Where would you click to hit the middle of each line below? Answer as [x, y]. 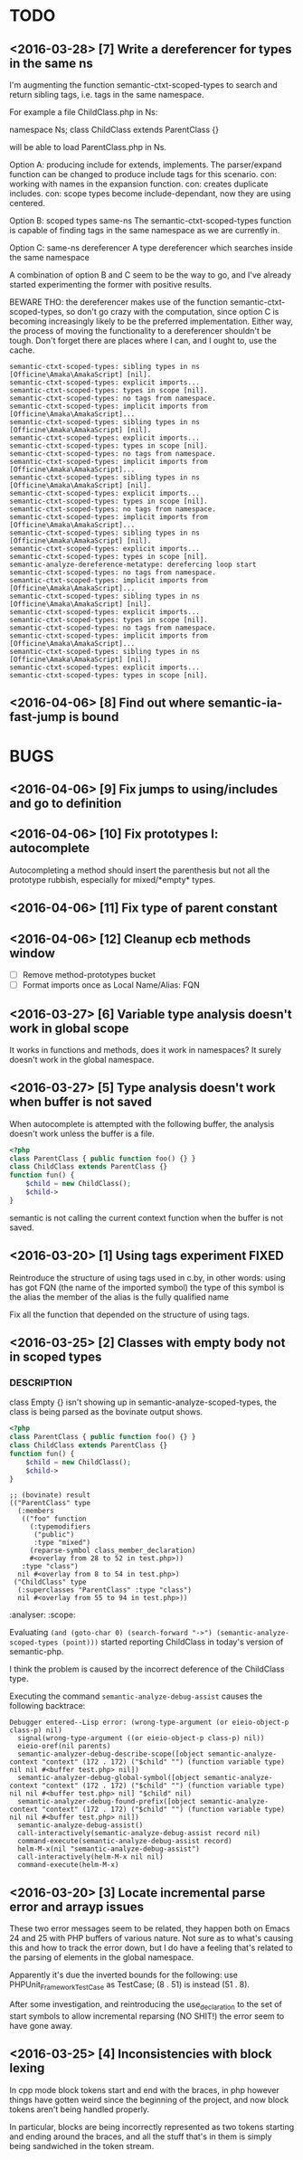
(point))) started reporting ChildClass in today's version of [173, 1642]
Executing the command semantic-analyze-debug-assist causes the [136, 1696]
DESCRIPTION [41, 1382]
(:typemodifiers [60, 1527]
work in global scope [69, 1028]
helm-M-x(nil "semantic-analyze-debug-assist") [109, 1849]
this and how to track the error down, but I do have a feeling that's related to [151, 1948]
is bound [94, 717]
